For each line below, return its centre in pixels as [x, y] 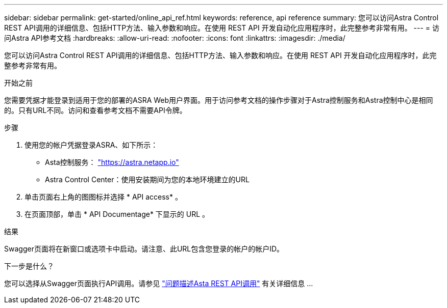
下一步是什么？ [29, 266]
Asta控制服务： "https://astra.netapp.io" [112, 162]
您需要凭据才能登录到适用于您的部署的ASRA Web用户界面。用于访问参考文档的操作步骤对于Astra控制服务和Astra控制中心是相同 [219, 100]
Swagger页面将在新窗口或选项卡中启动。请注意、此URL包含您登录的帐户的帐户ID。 [144, 249]
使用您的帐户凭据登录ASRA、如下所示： [91, 145]
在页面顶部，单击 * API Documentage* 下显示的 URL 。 [117, 214]
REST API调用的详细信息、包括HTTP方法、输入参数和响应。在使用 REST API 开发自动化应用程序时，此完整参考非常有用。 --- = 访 [222, 28]
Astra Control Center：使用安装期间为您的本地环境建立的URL [147, 179]
